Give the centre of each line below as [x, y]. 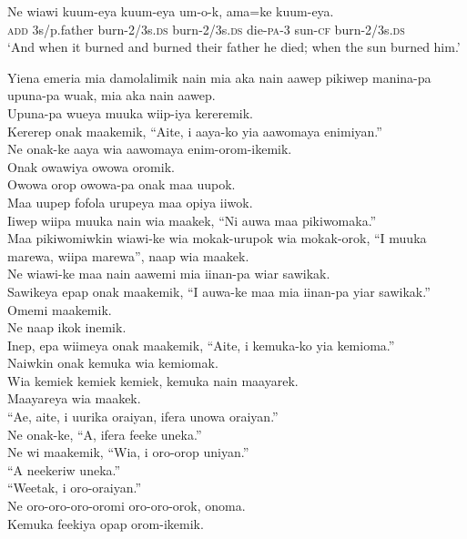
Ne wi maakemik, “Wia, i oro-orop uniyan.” [128, 452]
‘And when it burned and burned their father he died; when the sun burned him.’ [234, 47]
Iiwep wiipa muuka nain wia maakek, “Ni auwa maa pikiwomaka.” [192, 220]
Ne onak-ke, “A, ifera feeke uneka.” [105, 434]
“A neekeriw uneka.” [64, 469]
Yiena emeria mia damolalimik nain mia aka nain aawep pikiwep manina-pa [219, 77]
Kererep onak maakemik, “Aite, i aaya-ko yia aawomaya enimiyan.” [195, 131]
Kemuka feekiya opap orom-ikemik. [106, 523]
